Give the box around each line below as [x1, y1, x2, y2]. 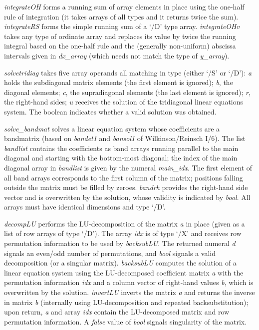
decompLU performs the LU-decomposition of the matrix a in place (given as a [4, 218, 245, 228]
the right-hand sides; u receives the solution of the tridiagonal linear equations [4, 96, 244, 107]
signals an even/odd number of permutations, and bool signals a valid [4, 247, 216, 258]
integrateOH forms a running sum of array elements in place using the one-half [4, 1, 245, 11]
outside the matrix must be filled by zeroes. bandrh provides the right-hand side [4, 182, 248, 192]
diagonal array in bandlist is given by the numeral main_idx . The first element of [4, 162, 253, 172]
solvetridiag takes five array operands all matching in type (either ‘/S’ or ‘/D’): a [4, 67, 252, 77]
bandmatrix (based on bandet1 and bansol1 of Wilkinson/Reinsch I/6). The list [4, 133, 246, 143]
